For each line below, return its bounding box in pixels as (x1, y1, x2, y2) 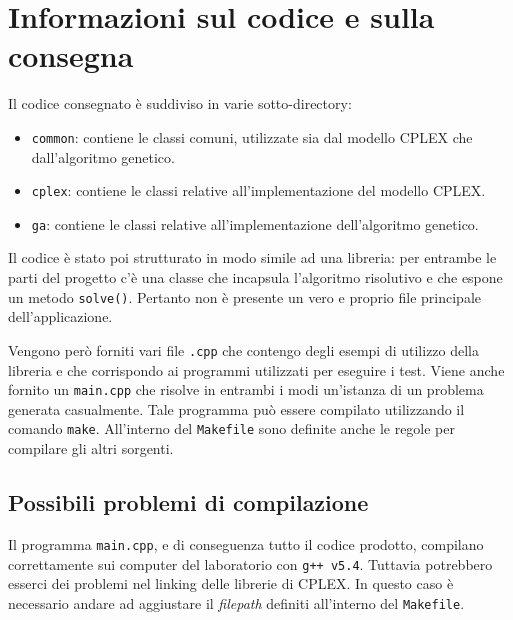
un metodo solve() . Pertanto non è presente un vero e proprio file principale (8, 286, 481, 307)
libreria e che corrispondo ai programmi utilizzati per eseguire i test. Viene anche (8, 359, 505, 380)
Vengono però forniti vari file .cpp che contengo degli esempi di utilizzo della (8, 339, 480, 360)
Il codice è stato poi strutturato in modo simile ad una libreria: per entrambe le (8, 247, 497, 268)
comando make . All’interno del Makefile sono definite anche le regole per (8, 418, 456, 439)
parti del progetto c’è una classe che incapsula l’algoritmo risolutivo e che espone (8, 267, 503, 288)
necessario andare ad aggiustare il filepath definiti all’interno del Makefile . (8, 592, 465, 613)
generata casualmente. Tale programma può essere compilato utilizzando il (8, 398, 465, 419)
